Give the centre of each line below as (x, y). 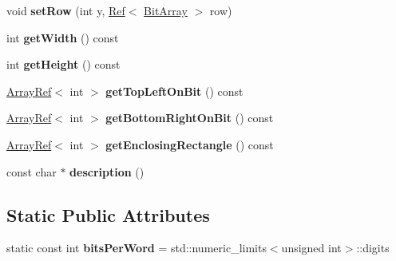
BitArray (166, 10)
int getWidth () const (63, 37)
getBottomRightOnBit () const (190, 118)
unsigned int (311, 248)
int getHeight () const (63, 64)
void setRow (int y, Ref (66, 10)
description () (107, 171)
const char (32, 171)
